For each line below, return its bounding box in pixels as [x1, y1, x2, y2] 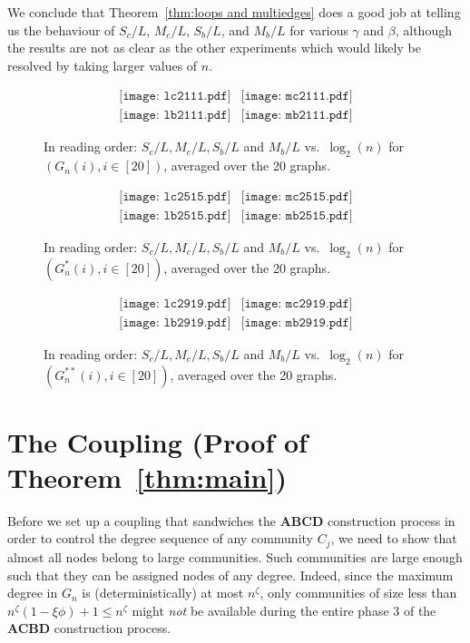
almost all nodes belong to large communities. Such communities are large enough [7, 547, 463, 566]
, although [395, 20, 452, 39]
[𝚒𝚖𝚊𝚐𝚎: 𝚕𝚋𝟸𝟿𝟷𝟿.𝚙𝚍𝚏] [119, 316, 231, 329]
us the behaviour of [7, 20, 115, 39]
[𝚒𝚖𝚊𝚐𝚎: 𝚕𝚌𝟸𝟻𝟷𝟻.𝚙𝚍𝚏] [119, 190, 231, 203]
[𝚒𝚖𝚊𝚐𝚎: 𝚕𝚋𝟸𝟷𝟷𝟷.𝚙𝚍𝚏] [119, 109, 231, 122]
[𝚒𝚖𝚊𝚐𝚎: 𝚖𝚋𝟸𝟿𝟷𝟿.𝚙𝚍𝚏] [240, 316, 353, 329]
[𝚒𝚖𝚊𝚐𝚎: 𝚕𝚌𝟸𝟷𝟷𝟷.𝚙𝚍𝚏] [119, 90, 231, 103]
